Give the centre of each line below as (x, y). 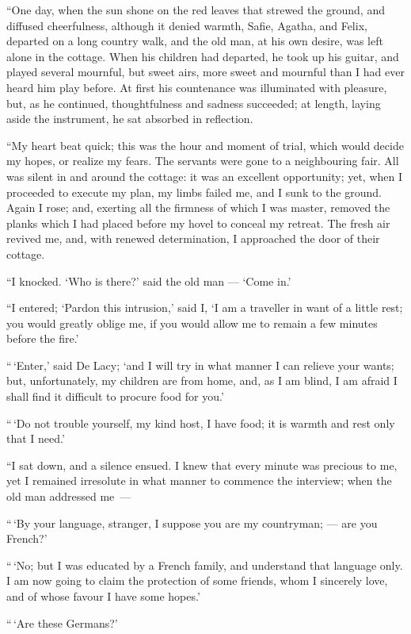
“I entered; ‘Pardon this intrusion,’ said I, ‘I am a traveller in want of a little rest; (205, 307)
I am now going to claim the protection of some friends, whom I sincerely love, (197, 580)
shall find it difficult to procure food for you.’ (115, 396)
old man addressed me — (69, 496)
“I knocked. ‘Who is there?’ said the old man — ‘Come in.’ (149, 280)
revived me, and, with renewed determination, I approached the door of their (193, 238)
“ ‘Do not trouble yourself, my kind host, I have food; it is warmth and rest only (201, 423)
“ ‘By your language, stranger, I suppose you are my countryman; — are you (192, 523)
